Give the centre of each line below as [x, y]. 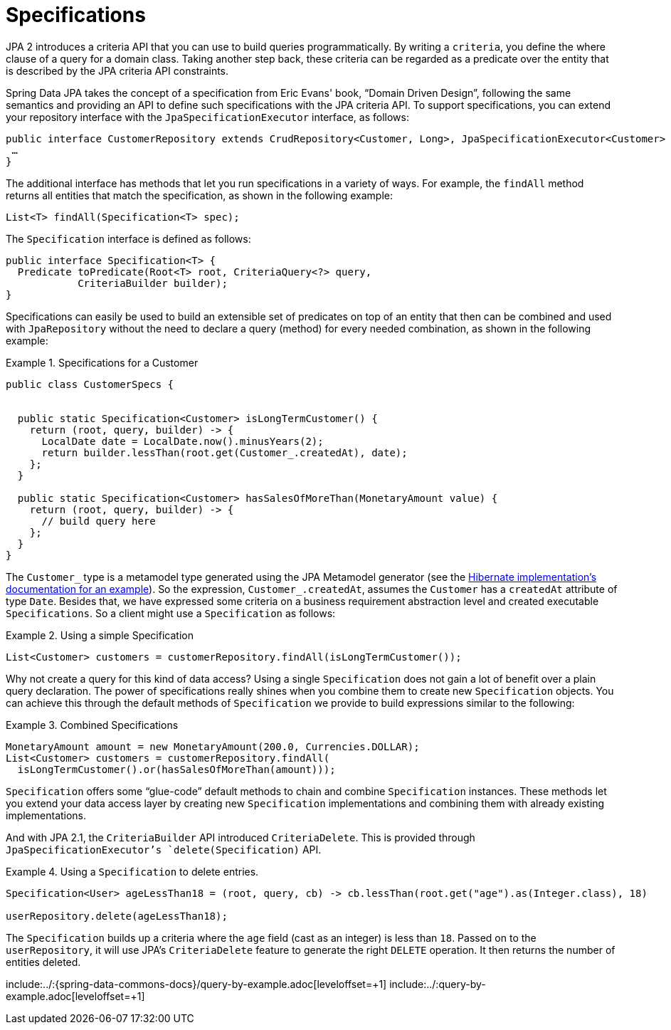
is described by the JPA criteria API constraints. [117, 70]
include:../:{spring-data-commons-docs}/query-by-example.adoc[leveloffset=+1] [196, 984]
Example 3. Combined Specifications [92, 725]
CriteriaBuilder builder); [153, 283]
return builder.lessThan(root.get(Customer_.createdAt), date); [224, 452]
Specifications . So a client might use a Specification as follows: [171, 613]
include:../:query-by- [438, 984]
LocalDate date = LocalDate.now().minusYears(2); [183, 441]
